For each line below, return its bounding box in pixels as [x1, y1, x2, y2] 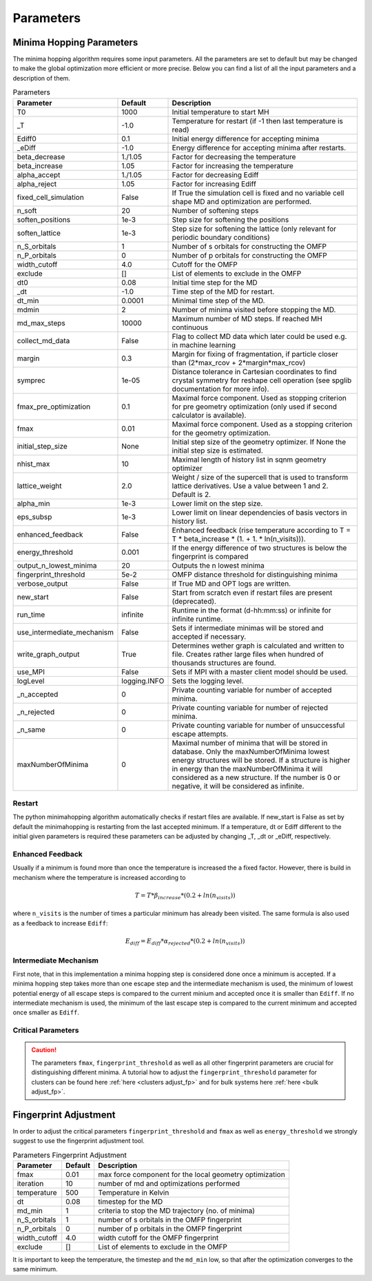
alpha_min [17, 498, 51, 508]
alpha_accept [17, 170, 61, 179]
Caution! [31, 1046, 57, 1054]
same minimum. [12, 1265, 58, 1273]
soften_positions [17, 214, 71, 224]
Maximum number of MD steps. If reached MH [172, 314, 323, 323]
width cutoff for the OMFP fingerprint [98, 1233, 219, 1243]
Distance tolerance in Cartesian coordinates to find [172, 367, 337, 376]
